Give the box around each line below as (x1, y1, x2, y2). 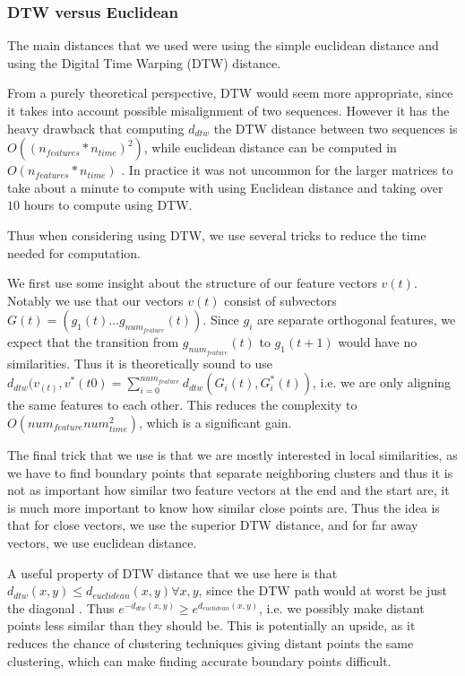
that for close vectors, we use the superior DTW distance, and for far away (7, 516, 418, 534)
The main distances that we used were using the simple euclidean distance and (7, 36, 439, 55)
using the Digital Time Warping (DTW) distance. (7, 53, 281, 72)
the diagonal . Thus (7, 598, 115, 617)
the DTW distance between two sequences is (213, 118, 458, 137)
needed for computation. (7, 243, 142, 262)
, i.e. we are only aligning (313, 373, 452, 392)
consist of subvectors (224, 290, 337, 309)
